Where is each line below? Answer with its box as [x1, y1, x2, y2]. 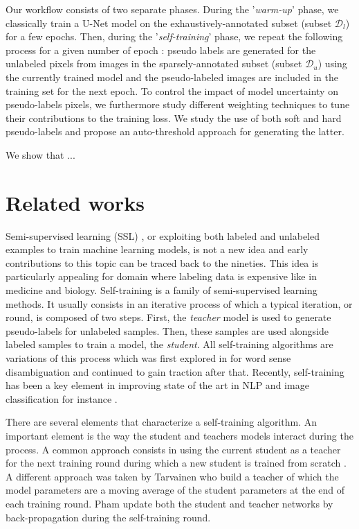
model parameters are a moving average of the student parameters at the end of [6, 483, 345, 497]
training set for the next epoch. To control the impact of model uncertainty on [6, 83, 338, 98]
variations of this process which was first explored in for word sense [6, 351, 291, 365]
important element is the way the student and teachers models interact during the [6, 428, 353, 442]
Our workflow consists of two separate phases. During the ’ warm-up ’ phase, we [6, 2, 339, 16]
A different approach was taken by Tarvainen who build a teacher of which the [6, 469, 339, 483]
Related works [6, 188, 145, 216]
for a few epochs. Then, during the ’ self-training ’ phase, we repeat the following [6, 29, 343, 44]
